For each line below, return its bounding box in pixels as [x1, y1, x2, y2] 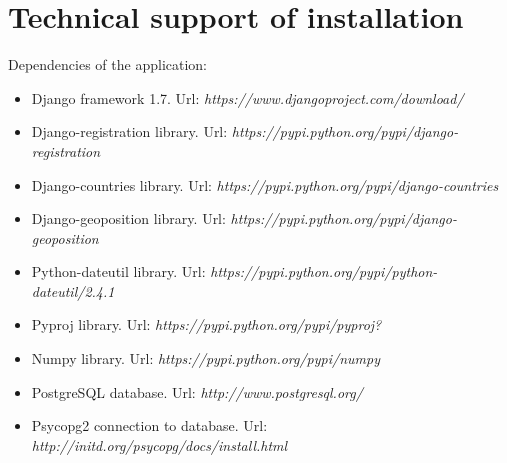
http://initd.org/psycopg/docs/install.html [31, 434, 288, 455]
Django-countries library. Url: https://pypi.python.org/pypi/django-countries [31, 174, 499, 195]
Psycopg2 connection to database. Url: [31, 415, 268, 436]
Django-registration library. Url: [31, 121, 228, 142]
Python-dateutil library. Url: [31, 261, 206, 282]
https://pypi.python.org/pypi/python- [210, 261, 438, 282]
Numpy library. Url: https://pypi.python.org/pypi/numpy [31, 348, 380, 369]
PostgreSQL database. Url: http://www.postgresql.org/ [31, 381, 363, 402]
